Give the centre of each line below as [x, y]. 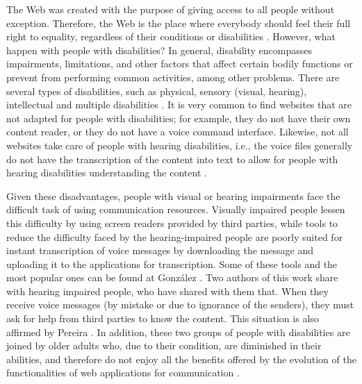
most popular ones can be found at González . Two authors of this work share [172, 277]
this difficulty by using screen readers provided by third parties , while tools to [172, 223]
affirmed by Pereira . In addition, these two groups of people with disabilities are [178, 332]
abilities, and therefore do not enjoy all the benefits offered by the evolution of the [181, 359]
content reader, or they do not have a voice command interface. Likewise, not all [178, 132]
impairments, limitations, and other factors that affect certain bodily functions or [180, 64]
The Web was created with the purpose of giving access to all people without [171, 9]
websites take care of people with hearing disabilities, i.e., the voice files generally [180, 145]
